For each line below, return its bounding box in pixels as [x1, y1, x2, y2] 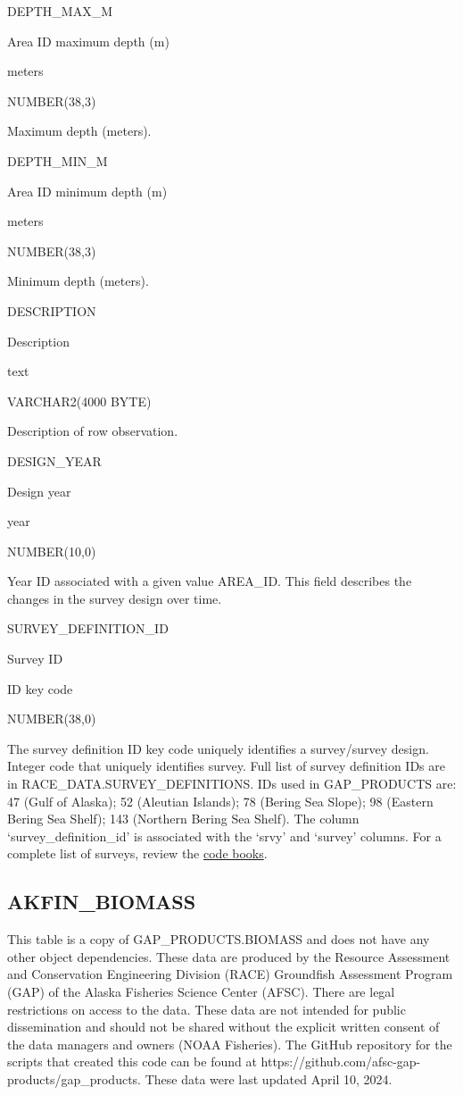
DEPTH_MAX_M [7, 2, 113, 20]
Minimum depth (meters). [7, 272, 149, 290]
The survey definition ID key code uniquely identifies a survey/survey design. [7, 739, 429, 757]
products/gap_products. [7, 1069, 141, 1088]
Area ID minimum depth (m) [7, 181, 168, 200]
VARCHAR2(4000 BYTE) [7, 391, 152, 410]
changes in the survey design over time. [7, 589, 222, 607]
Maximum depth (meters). [7, 121, 152, 140]
